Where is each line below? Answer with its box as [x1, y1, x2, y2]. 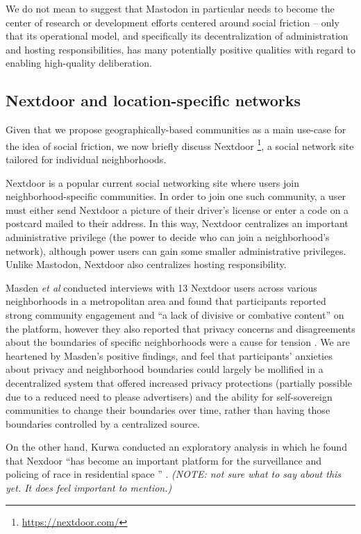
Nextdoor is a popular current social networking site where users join [6, 175, 299, 190]
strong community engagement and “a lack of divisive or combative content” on [6, 307, 344, 322]
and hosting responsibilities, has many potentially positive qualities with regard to [6, 42, 355, 56]
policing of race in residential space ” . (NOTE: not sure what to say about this [6, 467, 342, 481]
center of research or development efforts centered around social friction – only [6, 15, 339, 29]
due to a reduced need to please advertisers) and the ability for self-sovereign [6, 389, 333, 403]
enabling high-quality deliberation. [6, 56, 152, 70]
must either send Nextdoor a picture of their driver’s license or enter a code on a [6, 202, 349, 217]
